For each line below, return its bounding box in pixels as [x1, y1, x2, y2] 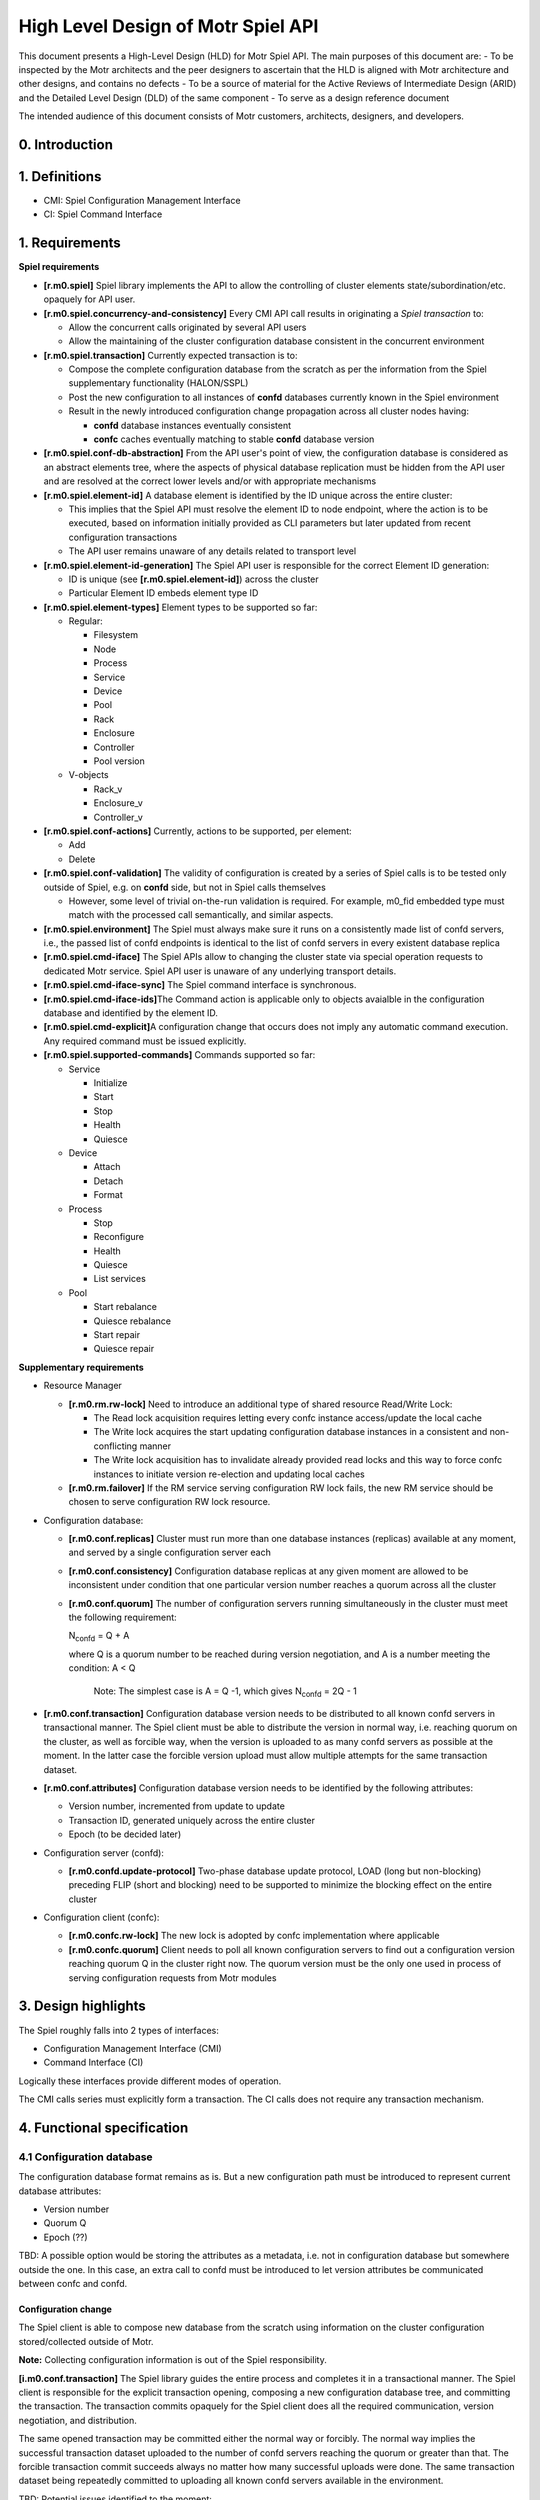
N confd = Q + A [68, 1630, 130, 1644]
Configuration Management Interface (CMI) [43, 2042, 222, 2054]
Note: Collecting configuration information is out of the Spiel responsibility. [18, 2354, 327, 2366]
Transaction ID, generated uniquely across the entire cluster [68, 1814, 315, 1826]
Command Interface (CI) [43, 2056, 144, 2069]
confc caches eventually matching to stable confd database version [93, 433, 375, 445]
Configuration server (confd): [43, 1846, 165, 1859]
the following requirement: [68, 1611, 177, 1624]
